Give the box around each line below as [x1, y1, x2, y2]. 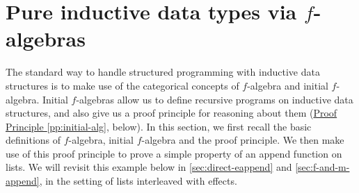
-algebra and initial [247, 78, 328, 92]
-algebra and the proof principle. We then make [141, 133, 344, 147]
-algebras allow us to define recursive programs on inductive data [76, 92, 353, 106]
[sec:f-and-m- [295, 160, 350, 174]
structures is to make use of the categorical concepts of [6, 78, 239, 92]
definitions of [6, 133, 61, 147]
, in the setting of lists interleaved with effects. [39, 174, 237, 188]
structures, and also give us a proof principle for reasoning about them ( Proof [6, 106, 337, 120]
